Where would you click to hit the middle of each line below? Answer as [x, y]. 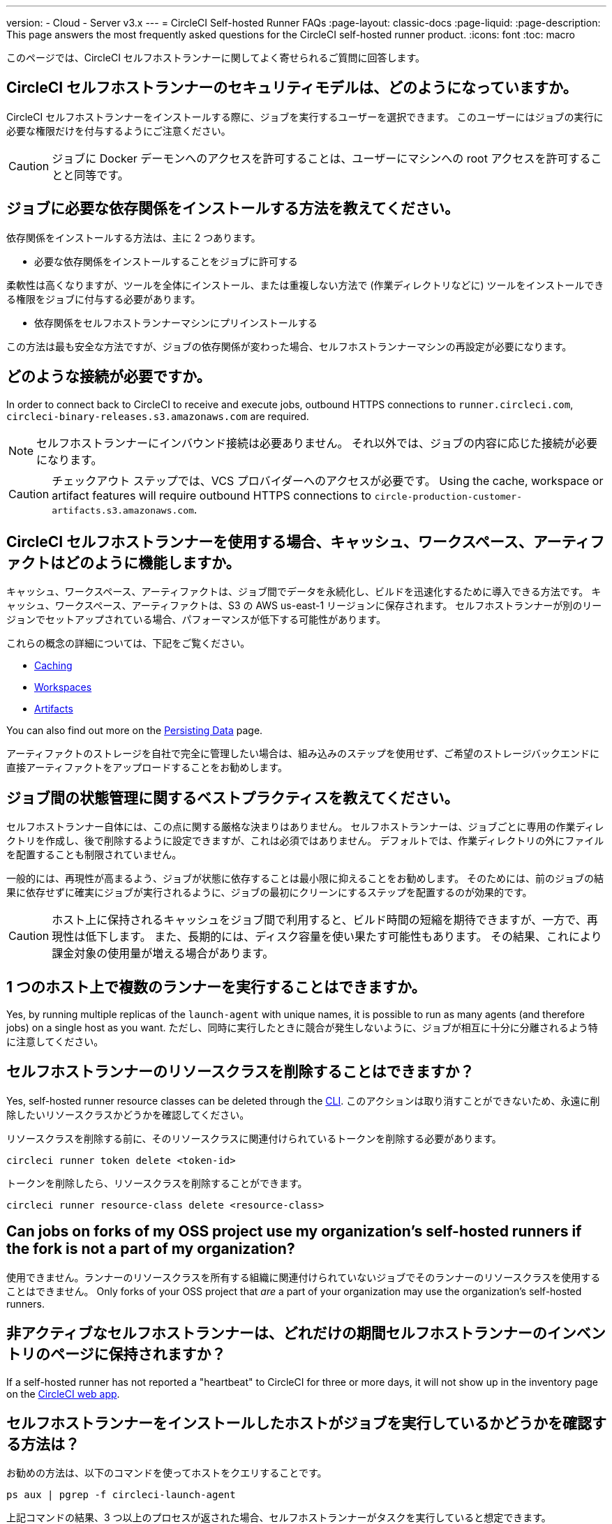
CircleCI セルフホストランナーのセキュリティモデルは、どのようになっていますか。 [292, 88]
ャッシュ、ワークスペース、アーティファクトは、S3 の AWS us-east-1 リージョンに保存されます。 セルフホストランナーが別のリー [304, 606]
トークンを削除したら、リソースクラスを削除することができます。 [157, 1183]
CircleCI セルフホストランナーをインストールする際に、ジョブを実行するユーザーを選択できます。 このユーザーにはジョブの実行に [305, 117]
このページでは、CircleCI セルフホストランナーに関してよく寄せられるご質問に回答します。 [216, 58]
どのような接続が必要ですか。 [109, 377]
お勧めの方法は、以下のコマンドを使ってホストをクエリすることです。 [167, 1473]
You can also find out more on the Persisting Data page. [135, 731]
